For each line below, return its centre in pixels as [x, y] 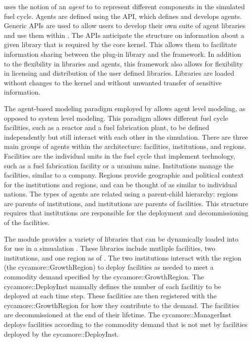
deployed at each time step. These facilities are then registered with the [110, 296]
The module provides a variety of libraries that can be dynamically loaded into [121, 238]
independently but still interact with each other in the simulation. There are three [126, 137]
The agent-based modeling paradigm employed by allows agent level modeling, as [125, 108]
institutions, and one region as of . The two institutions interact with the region [123, 257]
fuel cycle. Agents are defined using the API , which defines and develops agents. [123, 16]
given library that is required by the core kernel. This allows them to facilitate [120, 44]
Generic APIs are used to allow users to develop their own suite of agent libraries [125, 25]
